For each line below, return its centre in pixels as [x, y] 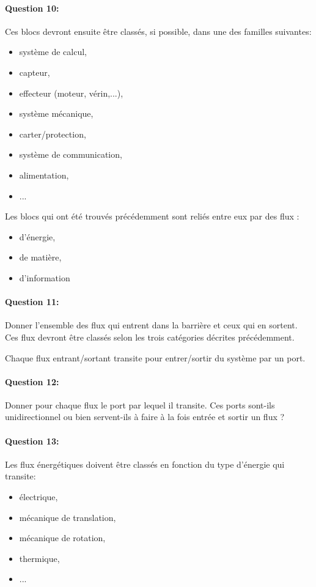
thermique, [39, 558]
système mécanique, [56, 113]
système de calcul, [53, 52]
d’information [45, 277]
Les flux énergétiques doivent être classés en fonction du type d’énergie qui [145, 464]
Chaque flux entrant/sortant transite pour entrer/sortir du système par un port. [155, 357]
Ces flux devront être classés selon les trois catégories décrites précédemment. [150, 337]
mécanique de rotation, [62, 538]
